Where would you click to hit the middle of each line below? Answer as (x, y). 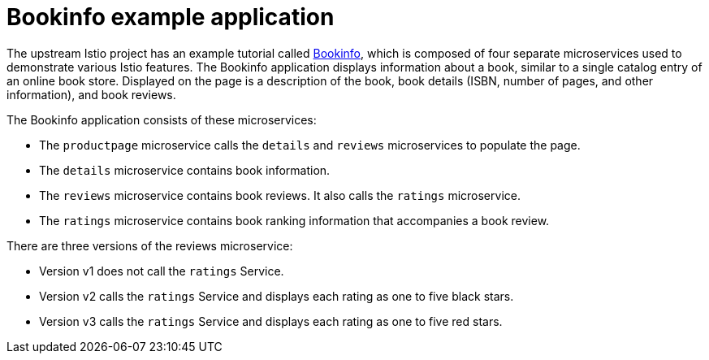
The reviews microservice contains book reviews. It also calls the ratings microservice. (280, 195)
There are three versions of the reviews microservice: (150, 245)
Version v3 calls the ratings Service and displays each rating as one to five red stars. (271, 321)
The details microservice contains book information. (185, 170)
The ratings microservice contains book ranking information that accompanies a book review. (294, 220)
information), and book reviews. (91, 94)
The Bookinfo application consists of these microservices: (162, 119)
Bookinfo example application (171, 17)
